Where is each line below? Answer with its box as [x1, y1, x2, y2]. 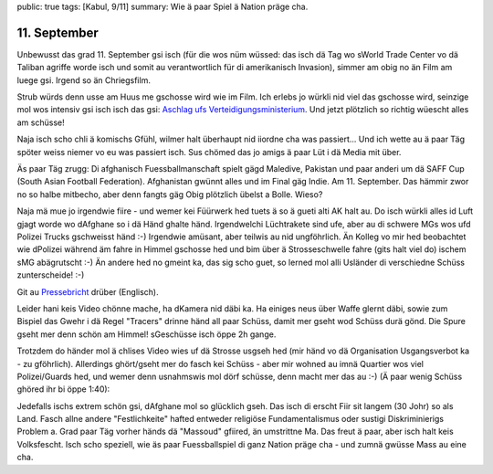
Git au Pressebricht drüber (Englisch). [16, 286, 159, 297]
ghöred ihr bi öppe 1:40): [16, 384, 110, 395]
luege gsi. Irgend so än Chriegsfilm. [16, 74, 151, 86]
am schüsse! [16, 117, 65, 128]
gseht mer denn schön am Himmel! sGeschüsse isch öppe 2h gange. [16, 329, 277, 340]
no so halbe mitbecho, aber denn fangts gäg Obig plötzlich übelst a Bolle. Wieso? [16, 188, 323, 200]
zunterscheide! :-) [16, 269, 85, 280]
